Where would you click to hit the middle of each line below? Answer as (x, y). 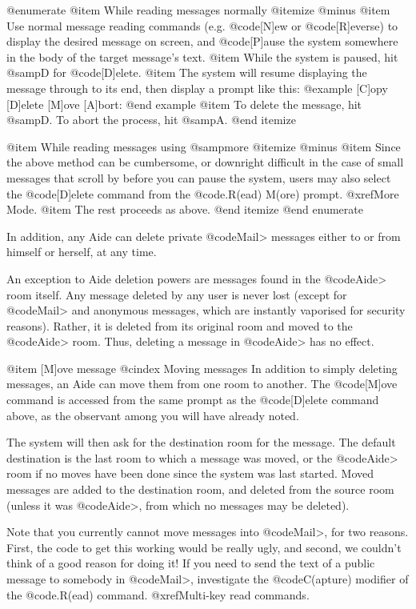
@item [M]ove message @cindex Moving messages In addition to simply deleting (202, 368)
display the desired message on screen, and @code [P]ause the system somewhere (202, 41)
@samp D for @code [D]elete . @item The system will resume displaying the (187, 72)
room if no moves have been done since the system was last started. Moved (190, 473)
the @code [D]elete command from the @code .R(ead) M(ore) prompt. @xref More (203, 193)
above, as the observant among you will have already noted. (153, 415)
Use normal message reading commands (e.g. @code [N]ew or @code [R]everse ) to (202, 25)
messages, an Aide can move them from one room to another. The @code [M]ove (202, 384)
